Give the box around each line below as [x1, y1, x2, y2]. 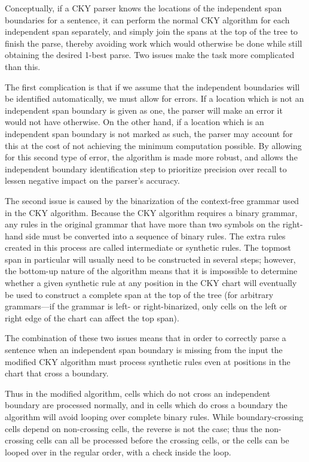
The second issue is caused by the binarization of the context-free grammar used [5, 194, 299, 206]
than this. [5, 60, 41, 72]
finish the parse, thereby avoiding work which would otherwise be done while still [5, 37, 302, 49]
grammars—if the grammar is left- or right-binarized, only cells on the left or [5, 300, 287, 312]
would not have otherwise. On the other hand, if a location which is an [5, 115, 264, 128]
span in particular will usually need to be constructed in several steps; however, [5, 253, 296, 265]
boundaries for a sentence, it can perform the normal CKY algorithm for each [5, 13, 290, 26]
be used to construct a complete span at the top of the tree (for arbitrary [5, 288, 274, 300]
